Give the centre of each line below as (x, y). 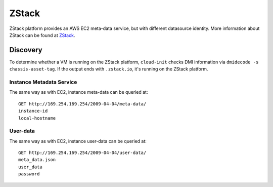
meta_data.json (37, 160)
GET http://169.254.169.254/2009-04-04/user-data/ (82, 153)
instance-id (33, 111)
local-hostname (37, 118)
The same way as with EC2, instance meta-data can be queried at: (79, 92)
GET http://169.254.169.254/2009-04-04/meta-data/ (82, 104)
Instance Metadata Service (43, 82)
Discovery (26, 50)
